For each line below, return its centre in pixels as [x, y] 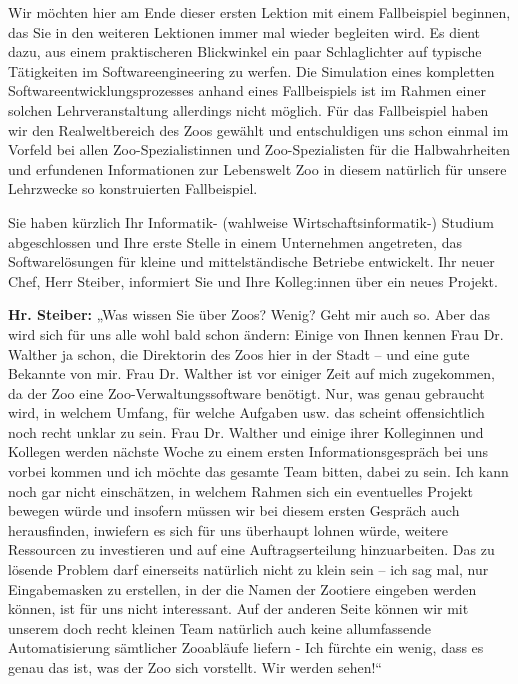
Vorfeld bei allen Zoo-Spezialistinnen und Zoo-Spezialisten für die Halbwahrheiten [259, 149]
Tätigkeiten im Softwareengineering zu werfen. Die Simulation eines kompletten [251, 70]
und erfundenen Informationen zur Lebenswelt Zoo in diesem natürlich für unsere [257, 168]
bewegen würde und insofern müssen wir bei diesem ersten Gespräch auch [234, 510]
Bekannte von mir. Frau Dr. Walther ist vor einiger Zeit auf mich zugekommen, [252, 373]
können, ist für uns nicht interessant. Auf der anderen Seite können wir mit [238, 608]
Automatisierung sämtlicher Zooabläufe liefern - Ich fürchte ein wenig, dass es [246, 647]
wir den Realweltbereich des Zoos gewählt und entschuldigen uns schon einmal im [258, 129]
